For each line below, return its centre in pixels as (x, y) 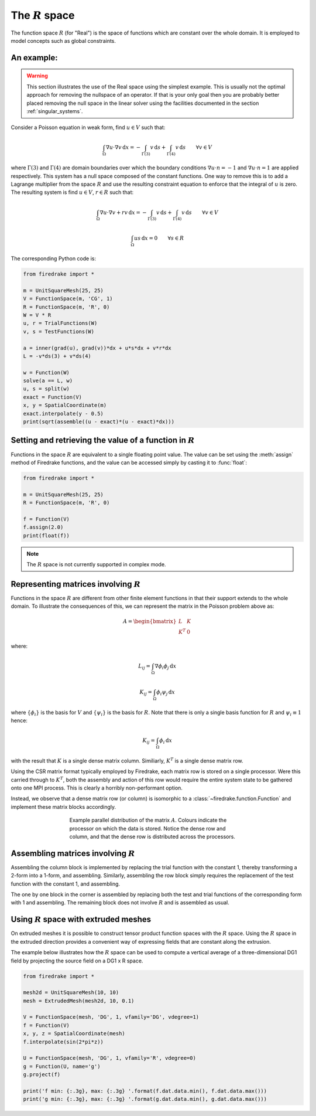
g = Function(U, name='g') (62, 1066)
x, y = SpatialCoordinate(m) (65, 405)
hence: (19, 720)
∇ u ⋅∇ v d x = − (123, 147)
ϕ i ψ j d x (166, 693)
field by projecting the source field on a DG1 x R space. (77, 961)
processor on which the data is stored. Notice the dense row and (147, 828)
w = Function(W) (47, 372)
